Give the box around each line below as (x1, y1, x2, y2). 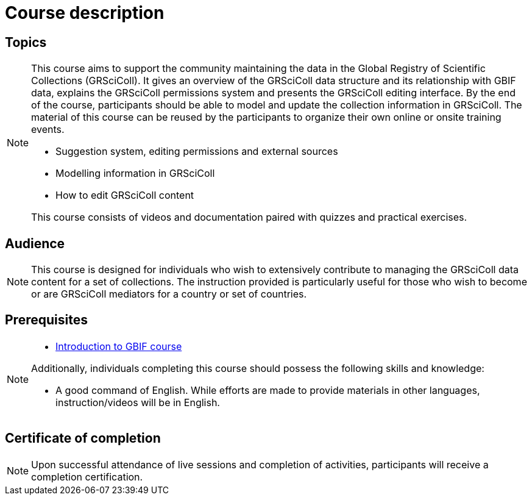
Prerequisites (5, 312, 88, 328)
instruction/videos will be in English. (55, 396, 220, 409)
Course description (5, 2, 165, 23)
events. (31, 123, 65, 136)
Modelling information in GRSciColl (55, 167, 215, 180)
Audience (5, 235, 65, 251)
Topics (5, 34, 47, 50)
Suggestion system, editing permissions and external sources (55, 145, 338, 158)
